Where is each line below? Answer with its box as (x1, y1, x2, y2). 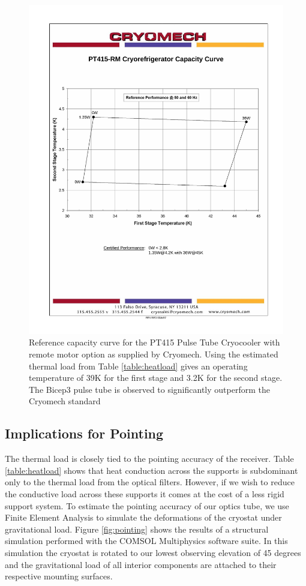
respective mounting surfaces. (5, 570, 113, 582)
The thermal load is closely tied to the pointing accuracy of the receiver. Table (5, 452, 294, 465)
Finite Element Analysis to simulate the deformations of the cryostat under (5, 511, 282, 524)
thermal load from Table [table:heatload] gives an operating (29, 359, 248, 372)
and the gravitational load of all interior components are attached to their (5, 558, 277, 570)
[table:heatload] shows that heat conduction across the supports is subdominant (5, 464, 298, 476)
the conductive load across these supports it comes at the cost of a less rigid (5, 488, 284, 500)
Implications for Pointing (5, 424, 164, 443)
